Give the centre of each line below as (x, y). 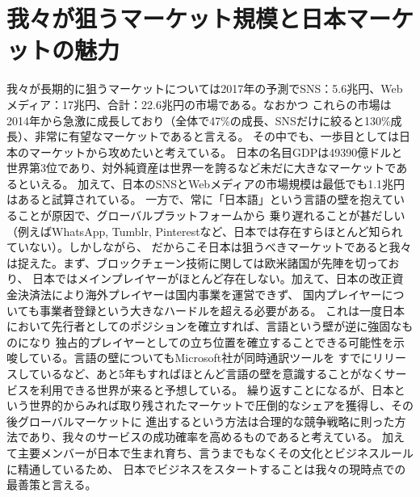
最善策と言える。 (52, 484)
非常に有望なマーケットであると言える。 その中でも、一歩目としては (216, 136)
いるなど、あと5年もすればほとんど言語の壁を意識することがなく (212, 373)
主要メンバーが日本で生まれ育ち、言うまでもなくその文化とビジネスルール (215, 452)
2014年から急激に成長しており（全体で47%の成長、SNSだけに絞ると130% (199, 120)
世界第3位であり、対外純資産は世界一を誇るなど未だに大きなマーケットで (202, 168)
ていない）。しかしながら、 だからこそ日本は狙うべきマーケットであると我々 (209, 247)
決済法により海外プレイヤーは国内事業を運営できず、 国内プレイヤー (199, 295)
